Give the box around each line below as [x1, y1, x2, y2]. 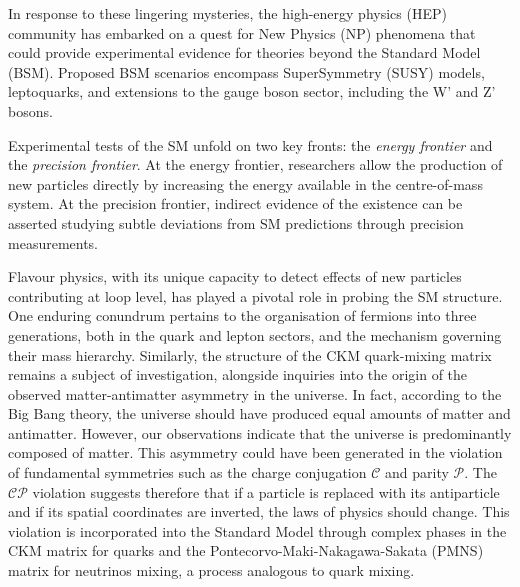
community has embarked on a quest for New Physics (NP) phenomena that [8, 22, 476, 43]
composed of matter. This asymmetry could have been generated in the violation [8, 442, 503, 463]
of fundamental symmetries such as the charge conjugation [8, 462, 367, 483]
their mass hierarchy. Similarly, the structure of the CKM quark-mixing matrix [8, 344, 492, 365]
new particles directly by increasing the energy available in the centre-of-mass [8, 173, 483, 194]
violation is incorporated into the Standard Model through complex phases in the [8, 520, 507, 541]
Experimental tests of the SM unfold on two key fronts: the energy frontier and [8, 134, 493, 155]
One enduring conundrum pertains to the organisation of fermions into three [8, 305, 477, 326]
